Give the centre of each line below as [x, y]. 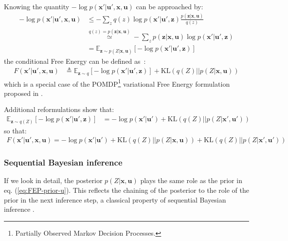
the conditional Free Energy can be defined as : [75, 61]
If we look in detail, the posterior [53, 180]
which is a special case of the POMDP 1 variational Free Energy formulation [117, 83]
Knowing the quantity [37, 6]
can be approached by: [170, 6]
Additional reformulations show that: [59, 109]
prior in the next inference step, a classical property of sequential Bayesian [115, 199]
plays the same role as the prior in [191, 180]
